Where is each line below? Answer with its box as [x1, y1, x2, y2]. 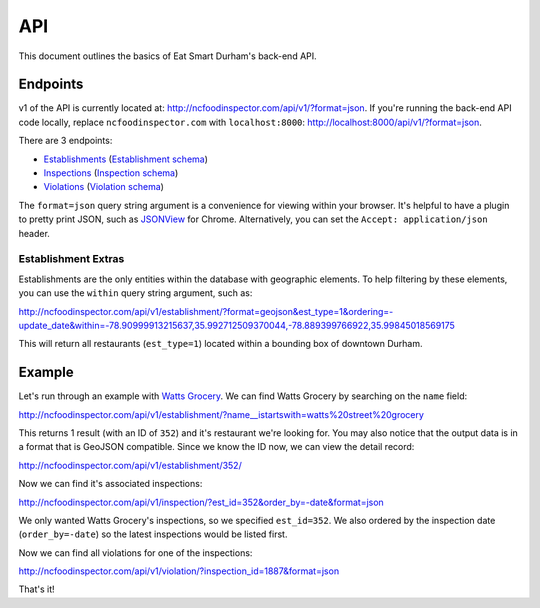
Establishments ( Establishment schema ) [43, 153, 209, 165]
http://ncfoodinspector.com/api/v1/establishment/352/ [18, 459, 242, 471]
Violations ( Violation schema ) [43, 181, 165, 193]
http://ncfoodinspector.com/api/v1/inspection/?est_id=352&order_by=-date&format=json [18, 496, 384, 508]
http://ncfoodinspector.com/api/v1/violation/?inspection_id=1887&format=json [18, 565, 340, 577]
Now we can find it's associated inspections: [18, 478, 203, 490]
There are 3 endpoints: [18, 135, 113, 147]
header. [18, 227, 50, 239]
